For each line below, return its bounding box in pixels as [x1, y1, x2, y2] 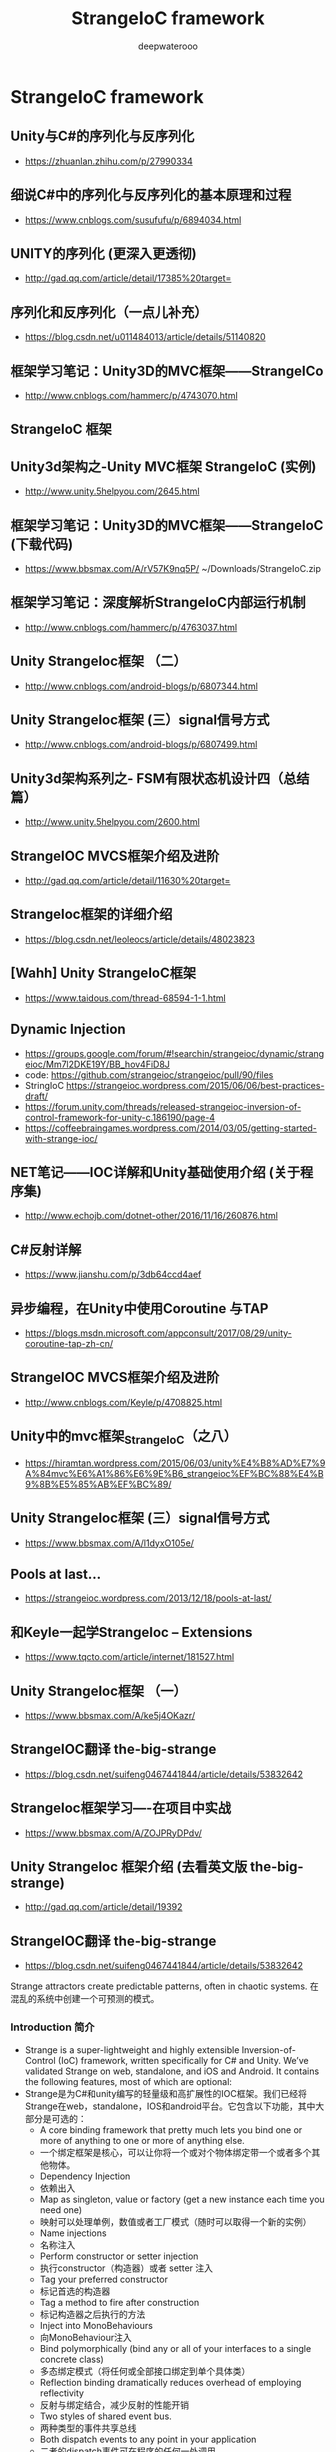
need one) [39, 2203, 83, 2216]
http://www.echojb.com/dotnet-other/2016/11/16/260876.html [24, 1210, 278, 1222]
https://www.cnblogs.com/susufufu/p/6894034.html [24, 213, 242, 226]
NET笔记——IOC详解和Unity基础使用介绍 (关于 [10, 1163, 301, 1181]
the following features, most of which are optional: [24, 2075, 233, 2087]
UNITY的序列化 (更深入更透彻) [10, 245, 197, 262]
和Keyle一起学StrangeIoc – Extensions [10, 1623, 253, 1641]
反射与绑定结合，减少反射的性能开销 [39, 2398, 190, 2411]
